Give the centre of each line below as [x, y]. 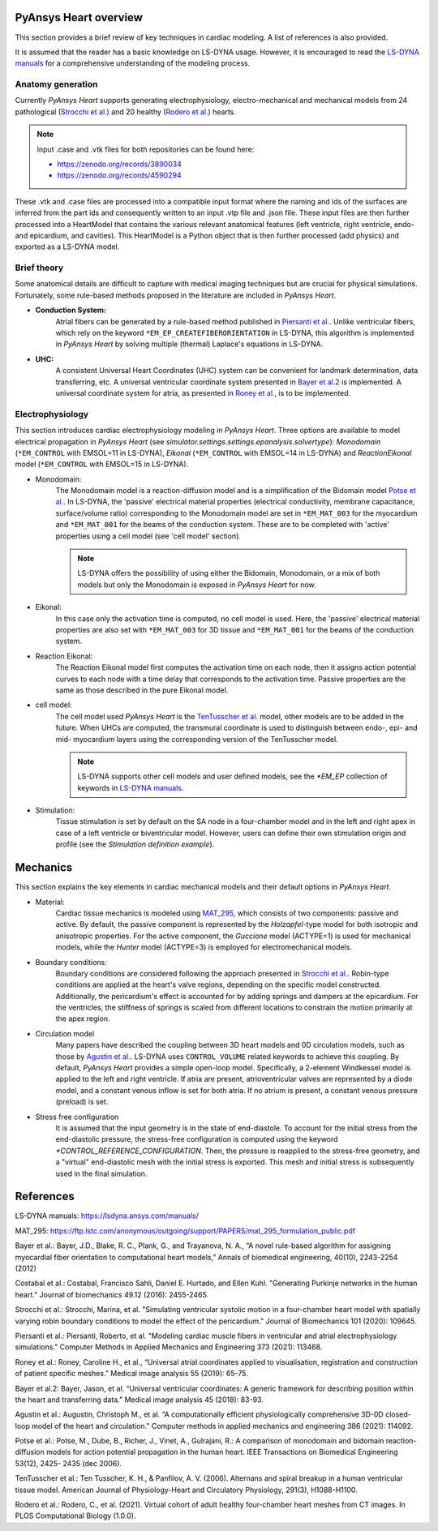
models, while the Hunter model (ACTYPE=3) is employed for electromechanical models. [204, 947]
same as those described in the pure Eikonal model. [142, 690]
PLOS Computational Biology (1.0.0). [75, 1516]
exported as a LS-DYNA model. [67, 247]
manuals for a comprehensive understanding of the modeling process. [133, 63]
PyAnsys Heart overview [79, 17]
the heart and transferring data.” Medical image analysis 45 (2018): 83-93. [139, 1400]
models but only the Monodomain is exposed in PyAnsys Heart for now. [197, 585]
